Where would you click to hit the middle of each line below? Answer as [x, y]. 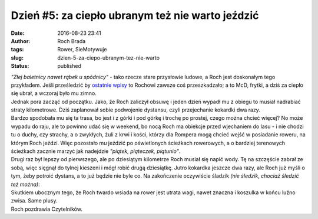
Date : [18, 33]
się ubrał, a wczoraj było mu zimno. [54, 93]
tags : [17, 50]
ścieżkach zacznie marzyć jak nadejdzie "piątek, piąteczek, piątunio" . [96, 151]
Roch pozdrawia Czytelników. [47, 209]
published [69, 66]
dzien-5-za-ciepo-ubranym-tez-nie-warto [109, 58]
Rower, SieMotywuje [82, 50]
